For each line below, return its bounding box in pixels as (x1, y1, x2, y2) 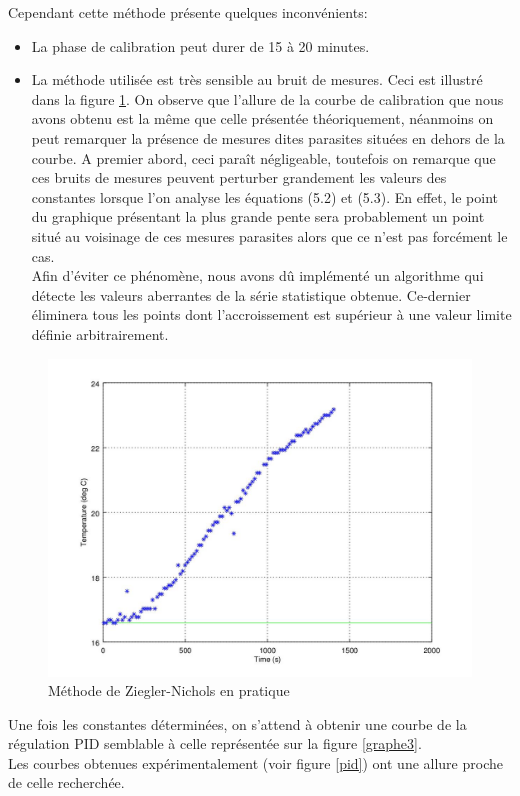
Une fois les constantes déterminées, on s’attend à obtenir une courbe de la (8, 713, 467, 734)
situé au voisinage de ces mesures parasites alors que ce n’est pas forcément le (31, 225, 508, 246)
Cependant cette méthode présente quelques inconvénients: (8, 2, 368, 22)
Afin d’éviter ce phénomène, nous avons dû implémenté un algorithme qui (31, 265, 484, 286)
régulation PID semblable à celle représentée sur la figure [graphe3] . (8, 733, 422, 754)
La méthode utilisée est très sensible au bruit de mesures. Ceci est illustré (31, 69, 483, 90)
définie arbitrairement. (31, 323, 169, 344)
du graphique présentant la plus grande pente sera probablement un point (31, 206, 485, 227)
